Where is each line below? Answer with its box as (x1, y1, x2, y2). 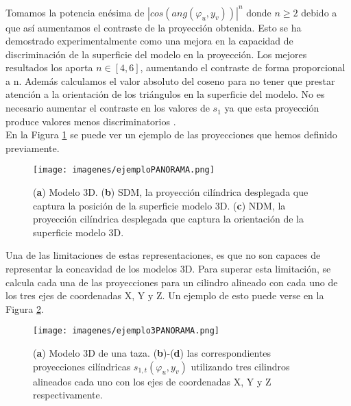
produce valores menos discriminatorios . (5, 114, 176, 128)
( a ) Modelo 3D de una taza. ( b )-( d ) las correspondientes (33, 346, 271, 360)
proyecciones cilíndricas (33, 359, 131, 373)
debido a (301, 5, 337, 19)
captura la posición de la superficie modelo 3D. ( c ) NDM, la (33, 198, 286, 212)
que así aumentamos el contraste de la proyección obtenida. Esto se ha (5, 20, 302, 34)
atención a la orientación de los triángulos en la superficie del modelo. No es (5, 87, 325, 101)
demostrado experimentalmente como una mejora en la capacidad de (5, 34, 293, 48)
